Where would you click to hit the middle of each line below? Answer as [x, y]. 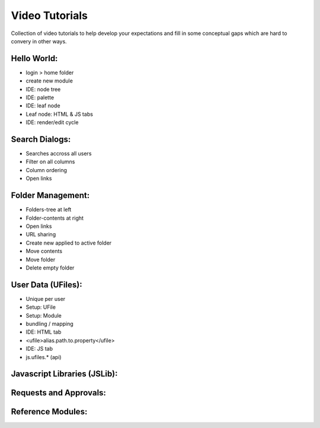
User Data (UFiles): [47, 285]
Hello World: [34, 58]
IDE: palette [40, 97]
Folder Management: [50, 196]
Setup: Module [44, 315]
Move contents [44, 251]
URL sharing [41, 234]
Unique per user [46, 299]
